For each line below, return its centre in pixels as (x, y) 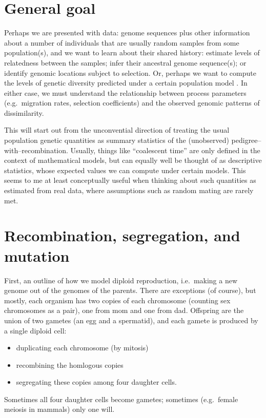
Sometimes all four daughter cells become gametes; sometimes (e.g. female (121, 399)
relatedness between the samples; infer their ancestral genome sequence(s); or (125, 62)
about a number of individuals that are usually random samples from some (122, 42)
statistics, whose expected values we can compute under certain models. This (125, 170)
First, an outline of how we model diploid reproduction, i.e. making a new (121, 280)
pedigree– (246, 140)
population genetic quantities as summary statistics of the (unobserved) (117, 140)
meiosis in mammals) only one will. (59, 409)
